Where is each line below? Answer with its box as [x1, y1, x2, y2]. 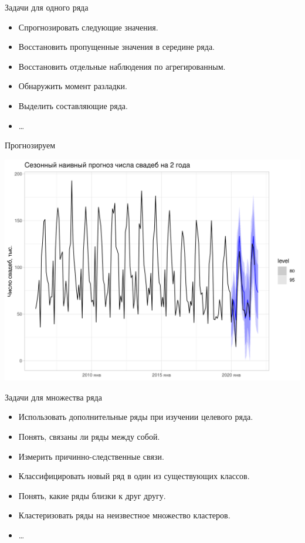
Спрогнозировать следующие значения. [18, 21, 158, 33]
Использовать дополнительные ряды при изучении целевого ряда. [18, 410, 253, 423]
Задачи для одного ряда [5, 1, 89, 13]
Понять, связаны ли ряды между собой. [18, 430, 160, 443]
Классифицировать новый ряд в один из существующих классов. [18, 470, 250, 482]
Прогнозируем [5, 139, 56, 151]
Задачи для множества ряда [5, 391, 102, 403]
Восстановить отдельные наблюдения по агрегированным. [18, 60, 226, 72]
